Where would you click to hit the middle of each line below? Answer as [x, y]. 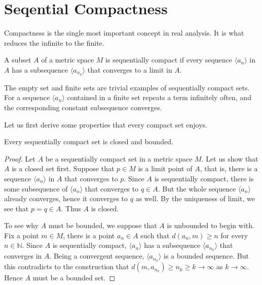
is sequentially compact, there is [204, 178]
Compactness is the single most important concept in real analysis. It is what [124, 33]
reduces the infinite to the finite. [54, 42]
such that [155, 235]
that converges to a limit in [130, 69]
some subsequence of [36, 188]
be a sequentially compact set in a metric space [119, 158]
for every [234, 235]
